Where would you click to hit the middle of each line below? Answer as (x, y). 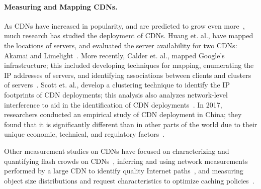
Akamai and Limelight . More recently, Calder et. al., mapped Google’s (114, 55)
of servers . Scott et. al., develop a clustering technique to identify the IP (117, 85)
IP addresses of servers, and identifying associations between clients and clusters (128, 75)
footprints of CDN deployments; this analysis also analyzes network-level (116, 94)
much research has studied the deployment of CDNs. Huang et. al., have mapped (129, 35)
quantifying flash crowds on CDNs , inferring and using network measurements (126, 161)
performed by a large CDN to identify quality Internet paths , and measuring (124, 171)
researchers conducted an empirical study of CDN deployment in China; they (123, 114)
